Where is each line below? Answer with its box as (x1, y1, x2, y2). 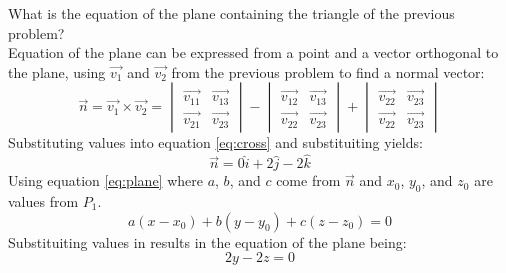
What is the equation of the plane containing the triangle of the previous (8, 3, 455, 23)
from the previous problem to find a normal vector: (171, 61, 485, 82)
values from (8, 190, 79, 211)
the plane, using (8, 61, 106, 82)
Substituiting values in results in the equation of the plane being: (8, 231, 407, 252)
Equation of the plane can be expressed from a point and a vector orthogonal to (8, 42, 499, 63)
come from (276, 170, 341, 191)
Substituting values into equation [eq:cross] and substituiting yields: (8, 132, 423, 153)
